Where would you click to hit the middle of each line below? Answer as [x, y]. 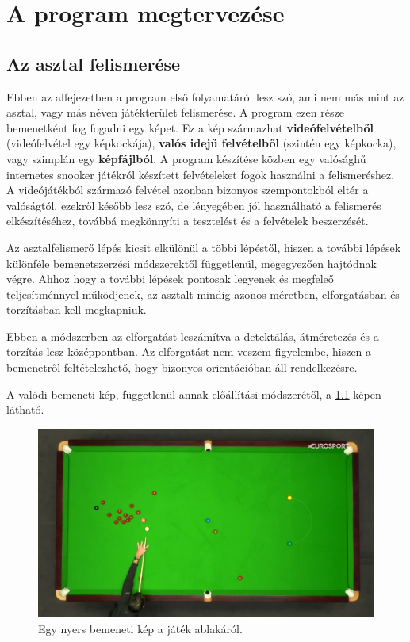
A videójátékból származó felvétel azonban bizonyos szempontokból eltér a [188, 190]
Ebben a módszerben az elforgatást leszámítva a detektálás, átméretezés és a [193, 336]
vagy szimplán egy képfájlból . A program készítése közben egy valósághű [186, 158]
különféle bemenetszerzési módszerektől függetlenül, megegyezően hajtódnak [192, 263]
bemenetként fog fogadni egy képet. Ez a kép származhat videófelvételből [190, 127]
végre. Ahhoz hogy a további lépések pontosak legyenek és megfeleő [170, 279]
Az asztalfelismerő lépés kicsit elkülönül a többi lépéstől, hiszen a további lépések [204, 247]
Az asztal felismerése [94, 63]
